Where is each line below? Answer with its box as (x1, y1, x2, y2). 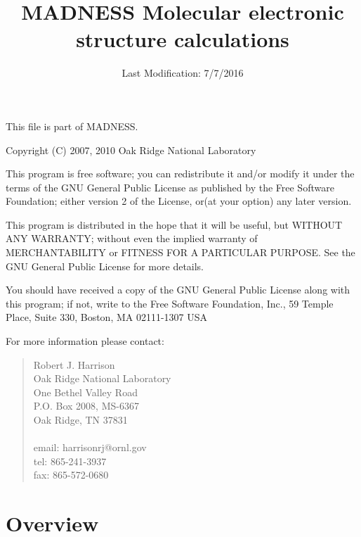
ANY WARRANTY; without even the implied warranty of (6, 231, 258, 246)
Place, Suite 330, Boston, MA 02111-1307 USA (6, 310, 208, 324)
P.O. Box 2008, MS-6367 (33, 398, 139, 413)
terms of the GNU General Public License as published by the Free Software (6, 179, 334, 194)
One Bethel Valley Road (33, 384, 138, 399)
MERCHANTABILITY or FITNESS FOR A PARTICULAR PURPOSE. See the (6, 245, 355, 260)
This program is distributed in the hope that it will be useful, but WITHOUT (6, 217, 343, 232)
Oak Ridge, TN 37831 (33, 412, 128, 427)
